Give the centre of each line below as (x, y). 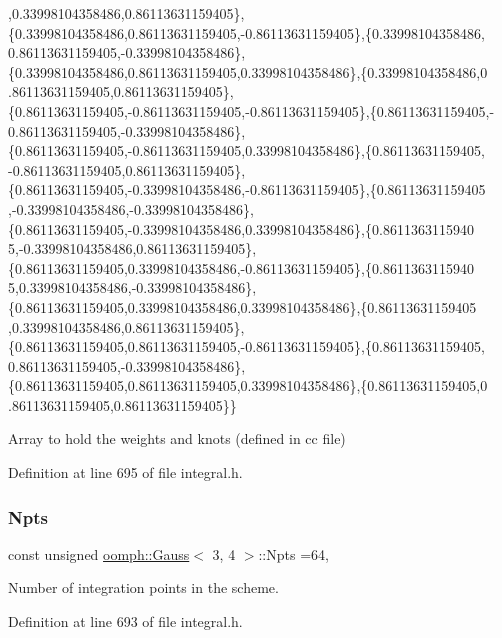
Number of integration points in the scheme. (143, 587)
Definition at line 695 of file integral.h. (125, 472)
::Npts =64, (293, 553)
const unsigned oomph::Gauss (99, 553)
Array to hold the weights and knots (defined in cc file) (177, 438)
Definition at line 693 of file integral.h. (125, 621)
